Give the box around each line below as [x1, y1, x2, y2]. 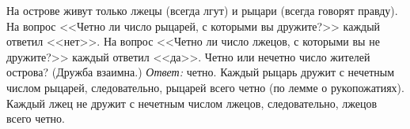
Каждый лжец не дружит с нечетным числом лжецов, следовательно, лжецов [6, 94, 378, 111]
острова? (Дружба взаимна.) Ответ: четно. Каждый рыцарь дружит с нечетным [6, 64, 395, 80]
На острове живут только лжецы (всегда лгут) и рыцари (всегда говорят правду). [6, 2, 398, 18]
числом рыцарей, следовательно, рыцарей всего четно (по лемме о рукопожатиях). [6, 79, 404, 95]
